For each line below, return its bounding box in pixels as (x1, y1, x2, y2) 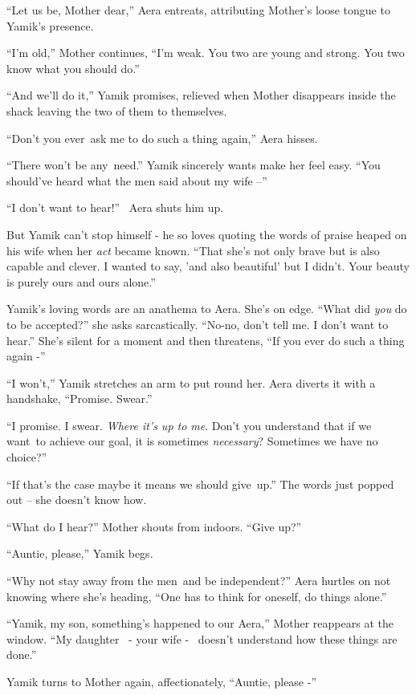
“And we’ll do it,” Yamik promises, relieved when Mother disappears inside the (6, 87, 396, 104)
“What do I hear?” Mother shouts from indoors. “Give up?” (6, 518, 302, 534)
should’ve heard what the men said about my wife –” (6, 172, 267, 189)
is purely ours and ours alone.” (6, 273, 156, 290)
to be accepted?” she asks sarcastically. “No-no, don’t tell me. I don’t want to (6, 315, 389, 332)
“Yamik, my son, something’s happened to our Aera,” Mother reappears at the (6, 615, 394, 632)
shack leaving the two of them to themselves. (6, 102, 227, 119)
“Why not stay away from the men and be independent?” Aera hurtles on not (6, 572, 391, 589)
